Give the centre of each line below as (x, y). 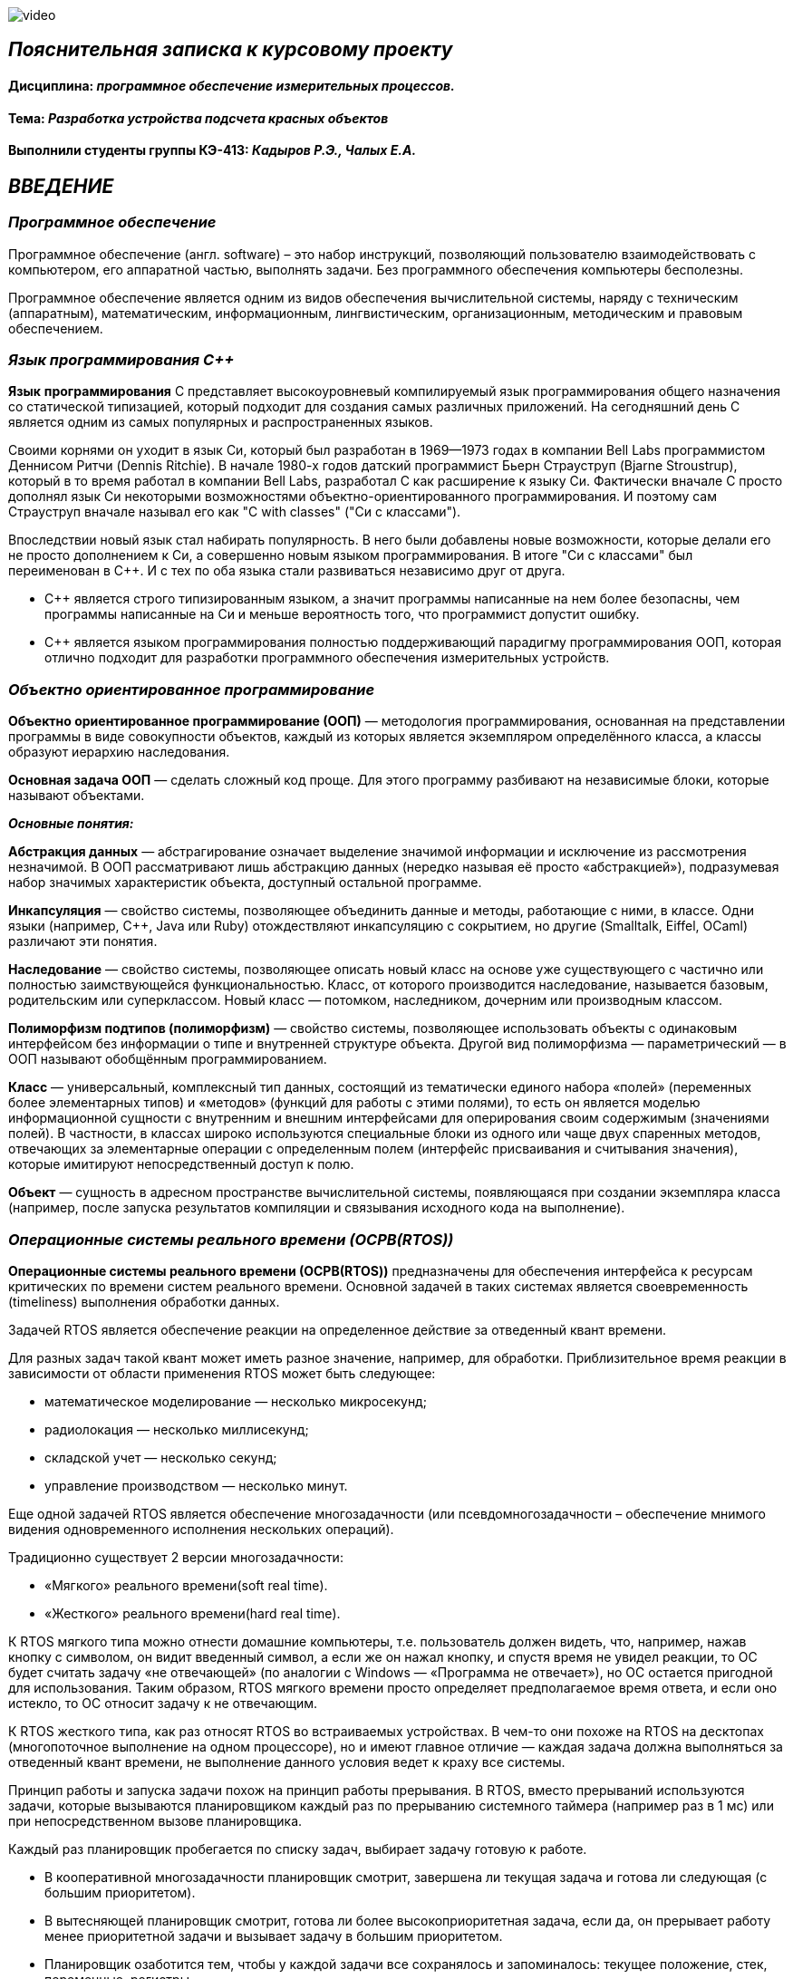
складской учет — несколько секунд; (161, 1457)
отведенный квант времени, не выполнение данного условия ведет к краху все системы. (287, 1762)
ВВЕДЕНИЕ (61, 186)
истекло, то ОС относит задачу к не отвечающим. (163, 1703)
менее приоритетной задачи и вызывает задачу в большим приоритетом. (274, 1936)
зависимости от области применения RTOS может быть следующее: (222, 1373)
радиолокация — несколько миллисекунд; (177, 1429)
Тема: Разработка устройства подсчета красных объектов (198, 118)
